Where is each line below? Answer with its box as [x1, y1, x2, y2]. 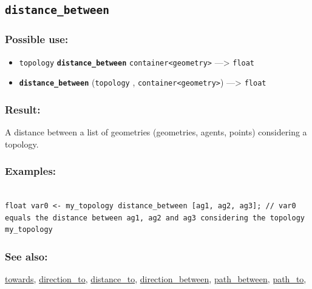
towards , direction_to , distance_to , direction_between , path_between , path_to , [5, 273, 307, 285]
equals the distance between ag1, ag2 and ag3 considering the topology [5, 213, 305, 222]
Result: [5, 101, 41, 117]
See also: [5, 248, 48, 263]
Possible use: [5, 32, 69, 47]
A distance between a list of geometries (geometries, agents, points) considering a [5, 126, 307, 138]
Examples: [5, 163, 56, 178]
